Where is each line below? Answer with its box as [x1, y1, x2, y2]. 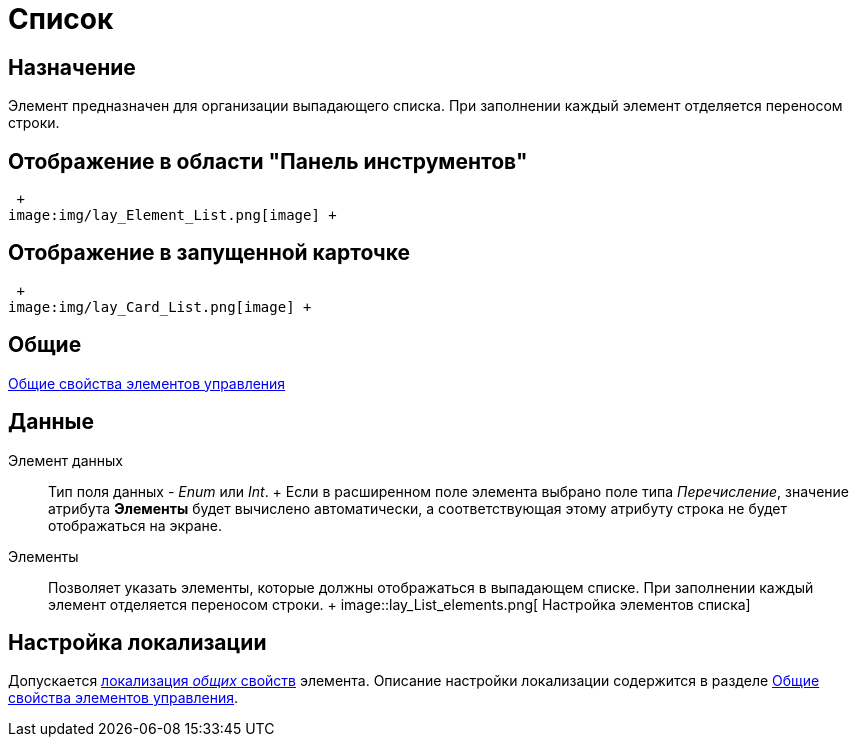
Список [8, 2, 114, 36]
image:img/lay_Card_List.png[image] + [8, 298, 312, 315]
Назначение [8, 54, 136, 80]
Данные [8, 409, 94, 435]
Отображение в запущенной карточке [8, 240, 411, 266]
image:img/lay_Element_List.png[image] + [8, 207, 337, 224]
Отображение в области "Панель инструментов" [8, 148, 528, 174]
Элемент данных [8, 451, 123, 469]
